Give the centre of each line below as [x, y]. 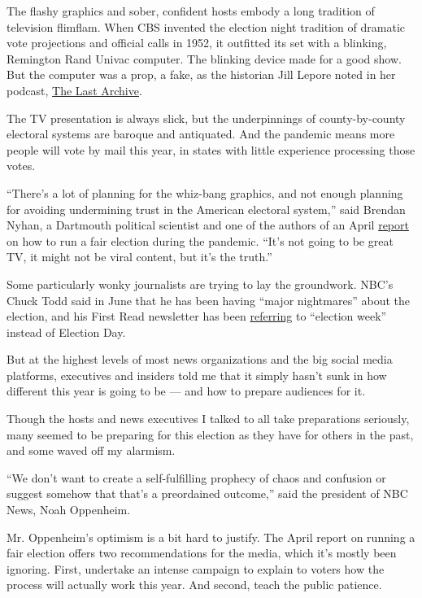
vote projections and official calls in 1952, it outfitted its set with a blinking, [197, 43]
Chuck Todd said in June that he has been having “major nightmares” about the [208, 300]
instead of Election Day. [66, 332]
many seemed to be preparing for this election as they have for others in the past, [210, 434]
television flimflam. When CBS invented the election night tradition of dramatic [206, 26]
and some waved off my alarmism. [91, 450]
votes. [21, 166]
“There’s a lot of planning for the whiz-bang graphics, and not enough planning [205, 192]
